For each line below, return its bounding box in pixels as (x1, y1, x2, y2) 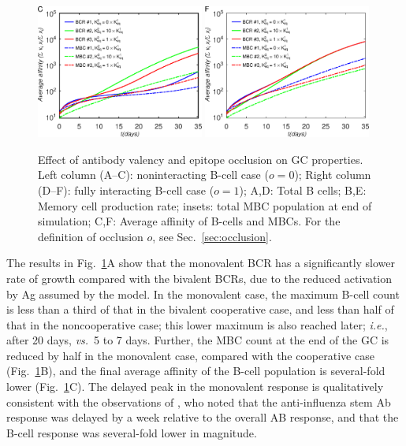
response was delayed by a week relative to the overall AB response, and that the (6, 409, 399, 426)
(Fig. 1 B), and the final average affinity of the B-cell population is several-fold (6, 362, 386, 379)
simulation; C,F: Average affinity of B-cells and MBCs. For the (38, 213, 341, 229)
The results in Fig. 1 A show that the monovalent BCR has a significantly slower (6, 255, 396, 271)
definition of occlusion (38, 228, 143, 244)
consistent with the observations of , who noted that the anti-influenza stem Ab (6, 393, 391, 410)
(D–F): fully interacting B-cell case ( (38, 181, 214, 198)
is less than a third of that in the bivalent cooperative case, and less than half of (6, 301, 394, 318)
